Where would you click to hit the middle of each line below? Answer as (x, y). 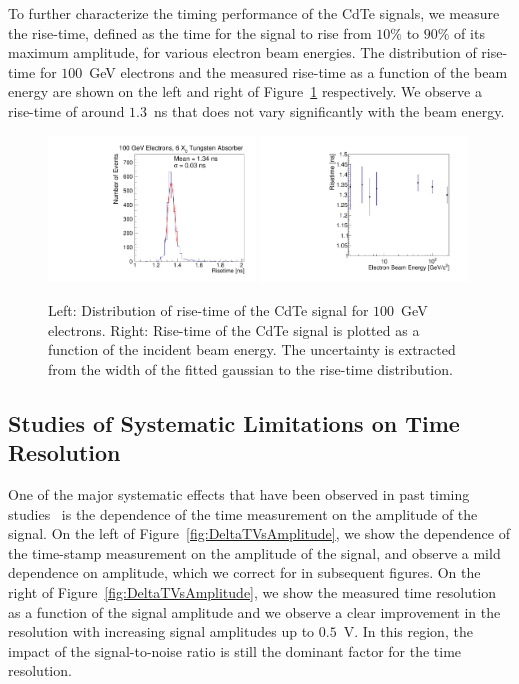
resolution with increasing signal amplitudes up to (161, 631)
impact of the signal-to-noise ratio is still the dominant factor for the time (235, 650)
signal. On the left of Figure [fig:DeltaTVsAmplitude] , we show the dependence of (259, 533)
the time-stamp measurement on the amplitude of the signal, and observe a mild (254, 552)
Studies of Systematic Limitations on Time (234, 422)
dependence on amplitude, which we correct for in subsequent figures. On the (244, 572)
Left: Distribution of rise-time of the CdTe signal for (208, 309)
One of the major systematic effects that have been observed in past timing (239, 493)
